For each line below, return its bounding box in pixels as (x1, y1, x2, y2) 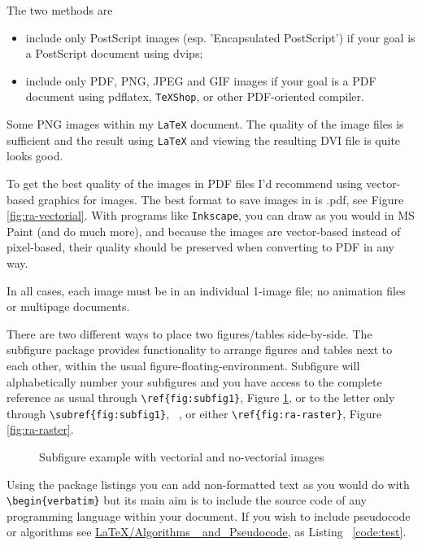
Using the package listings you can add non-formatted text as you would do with (7, 475, 410, 492)
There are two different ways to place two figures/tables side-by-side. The (7, 325, 372, 342)
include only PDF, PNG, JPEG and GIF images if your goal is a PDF (25, 72, 376, 89)
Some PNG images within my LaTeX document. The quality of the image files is (7, 116, 404, 133)
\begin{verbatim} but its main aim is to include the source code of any (7, 491, 368, 509)
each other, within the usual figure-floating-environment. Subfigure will (7, 356, 360, 373)
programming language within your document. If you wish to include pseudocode (7, 507, 411, 524)
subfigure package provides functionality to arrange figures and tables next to (7, 341, 393, 358)
